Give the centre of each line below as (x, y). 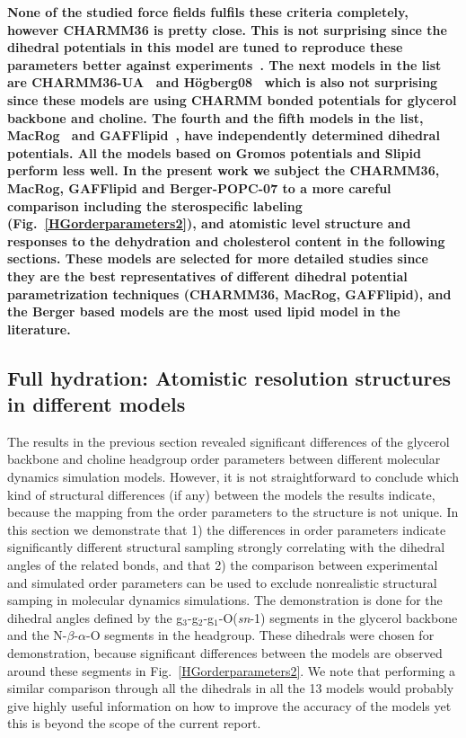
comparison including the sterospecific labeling (155, 205)
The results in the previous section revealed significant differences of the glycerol (229, 441)
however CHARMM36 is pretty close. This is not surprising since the (227, 29)
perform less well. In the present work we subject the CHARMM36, (224, 170)
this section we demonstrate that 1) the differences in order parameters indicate (227, 529)
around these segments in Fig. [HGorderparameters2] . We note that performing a (232, 670)
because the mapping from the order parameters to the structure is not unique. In (233, 512)
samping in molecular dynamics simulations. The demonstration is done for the (225, 600)
